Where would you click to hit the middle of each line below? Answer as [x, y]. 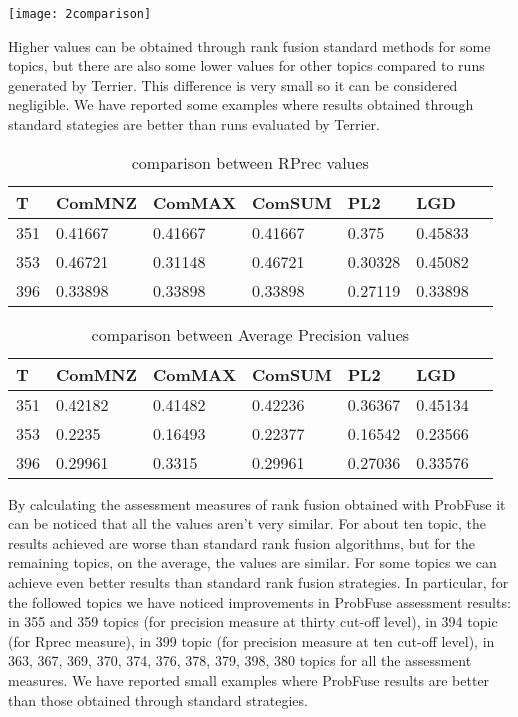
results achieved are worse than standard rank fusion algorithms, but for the [242, 542]
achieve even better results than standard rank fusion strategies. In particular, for [258, 582]
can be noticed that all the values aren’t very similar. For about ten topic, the [247, 523]
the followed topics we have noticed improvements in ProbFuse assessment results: [259, 601]
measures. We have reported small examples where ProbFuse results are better [249, 679]
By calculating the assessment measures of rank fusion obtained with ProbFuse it [257, 503]
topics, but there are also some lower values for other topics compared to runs [246, 65]
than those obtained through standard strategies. [158, 699]
